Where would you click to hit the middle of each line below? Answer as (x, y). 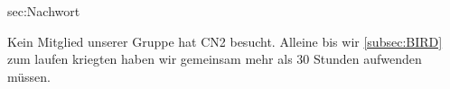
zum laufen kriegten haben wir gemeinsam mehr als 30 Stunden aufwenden (215, 59)
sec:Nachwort (44, 11)
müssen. (29, 76)
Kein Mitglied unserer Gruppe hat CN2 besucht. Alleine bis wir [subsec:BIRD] (225, 41)
